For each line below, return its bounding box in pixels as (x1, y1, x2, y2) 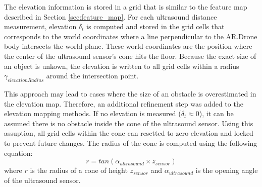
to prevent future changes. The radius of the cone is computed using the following (4, 137, 257, 148)
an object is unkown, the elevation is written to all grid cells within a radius (4, 60, 239, 71)
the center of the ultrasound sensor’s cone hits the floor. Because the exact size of (4, 50, 256, 61)
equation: (4, 147, 33, 158)
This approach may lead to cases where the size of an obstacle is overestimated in (4, 88, 256, 99)
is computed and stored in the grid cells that (86, 21, 225, 32)
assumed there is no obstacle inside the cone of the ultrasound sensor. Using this (4, 118, 253, 128)
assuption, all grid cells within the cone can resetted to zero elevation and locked (4, 128, 253, 138)
